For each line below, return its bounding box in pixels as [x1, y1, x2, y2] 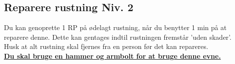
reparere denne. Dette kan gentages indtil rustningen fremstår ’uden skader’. [4, 32, 232, 42]
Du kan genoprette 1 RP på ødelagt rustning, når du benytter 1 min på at [4, 22, 227, 32]
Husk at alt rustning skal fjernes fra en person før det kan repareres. [4, 41, 208, 51]
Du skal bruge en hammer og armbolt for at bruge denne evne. [4, 50, 221, 61]
